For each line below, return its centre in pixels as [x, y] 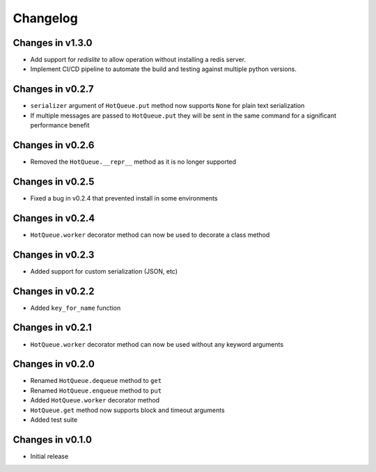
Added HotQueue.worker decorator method [95, 400]
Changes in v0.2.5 [54, 181]
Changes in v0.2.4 [54, 218]
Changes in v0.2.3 [54, 254]
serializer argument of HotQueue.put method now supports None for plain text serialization [167, 106]
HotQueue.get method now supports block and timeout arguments [128, 410]
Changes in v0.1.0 [52, 440]
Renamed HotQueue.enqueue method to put [96, 391]
